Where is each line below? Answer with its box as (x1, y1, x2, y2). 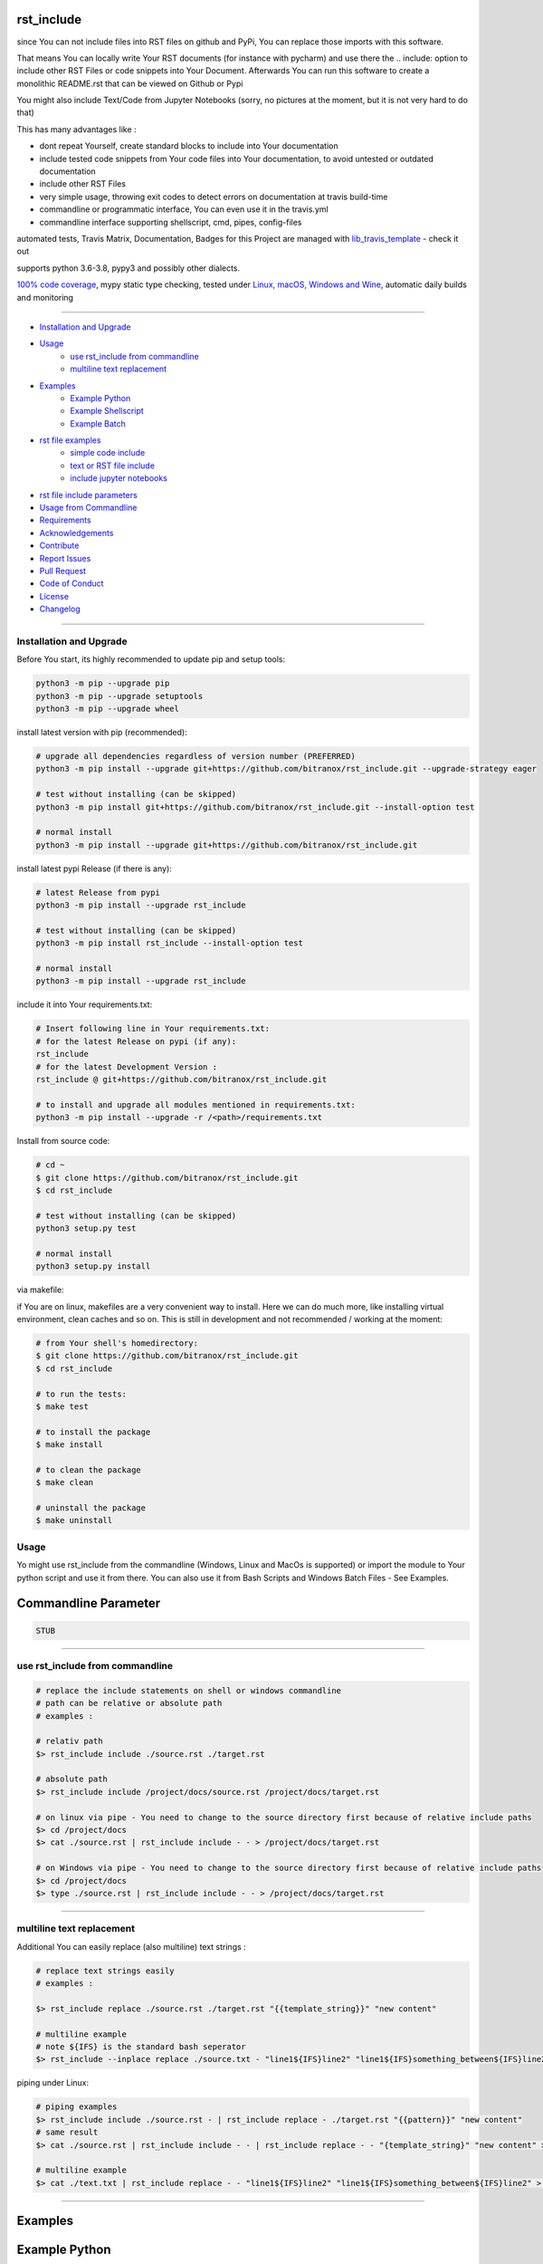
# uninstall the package (35, 1503, 147, 1513)
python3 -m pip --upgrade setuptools (35, 691, 204, 701)
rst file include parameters (39, 489, 138, 500)
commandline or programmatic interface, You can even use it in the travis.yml (39, 204, 329, 215)
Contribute (39, 540, 80, 552)
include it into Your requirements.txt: (16, 999, 153, 1010)
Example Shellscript (70, 406, 144, 417)
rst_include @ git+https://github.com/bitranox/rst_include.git (35, 1074, 328, 1084)
